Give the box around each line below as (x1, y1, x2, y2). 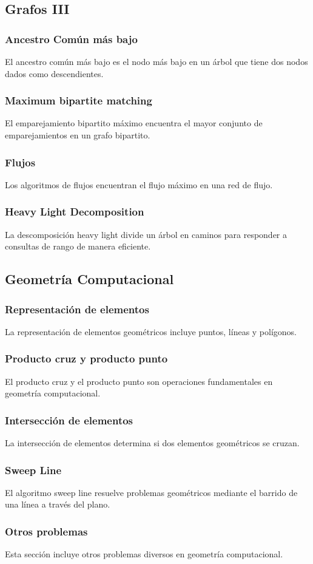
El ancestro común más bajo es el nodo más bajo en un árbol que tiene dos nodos (5, 55, 308, 67)
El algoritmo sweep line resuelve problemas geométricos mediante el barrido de (5, 486, 298, 498)
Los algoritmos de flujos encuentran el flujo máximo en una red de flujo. (5, 178, 273, 191)
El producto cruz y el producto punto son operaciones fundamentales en (5, 375, 273, 387)
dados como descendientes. (5, 67, 104, 80)
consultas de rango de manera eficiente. (5, 240, 151, 253)
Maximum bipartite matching (5, 93, 152, 108)
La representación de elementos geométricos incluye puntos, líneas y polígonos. (5, 325, 297, 338)
